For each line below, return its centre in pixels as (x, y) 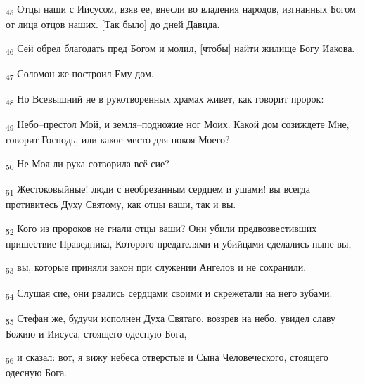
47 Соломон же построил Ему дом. (80, 74)
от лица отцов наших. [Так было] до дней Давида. (113, 24)
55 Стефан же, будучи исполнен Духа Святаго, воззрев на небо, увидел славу (171, 319)
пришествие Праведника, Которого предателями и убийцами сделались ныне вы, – (182, 243)
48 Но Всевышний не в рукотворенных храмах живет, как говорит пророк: (165, 99)
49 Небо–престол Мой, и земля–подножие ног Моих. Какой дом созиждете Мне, (178, 125)
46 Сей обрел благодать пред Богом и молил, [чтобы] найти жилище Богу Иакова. (180, 49)
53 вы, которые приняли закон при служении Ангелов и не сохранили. (156, 268)
